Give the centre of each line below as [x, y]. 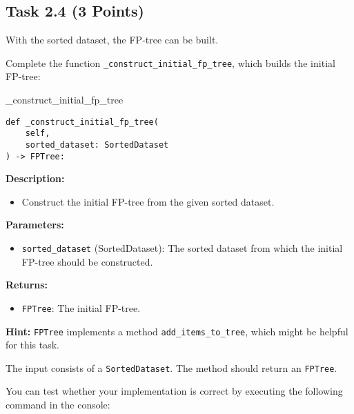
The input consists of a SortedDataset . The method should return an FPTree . [171, 367]
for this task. [32, 345]
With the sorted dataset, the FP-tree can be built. [112, 40]
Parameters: [35, 225]
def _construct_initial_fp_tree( [82, 122]
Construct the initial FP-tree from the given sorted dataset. [148, 201]
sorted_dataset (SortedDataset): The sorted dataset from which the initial [182, 248]
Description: [35, 178]
